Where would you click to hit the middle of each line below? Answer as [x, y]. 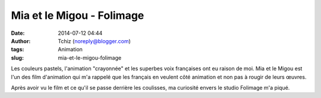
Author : [21, 41]
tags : [18, 50]
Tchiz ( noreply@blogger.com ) [94, 41]
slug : [17, 58]
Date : [18, 33]
